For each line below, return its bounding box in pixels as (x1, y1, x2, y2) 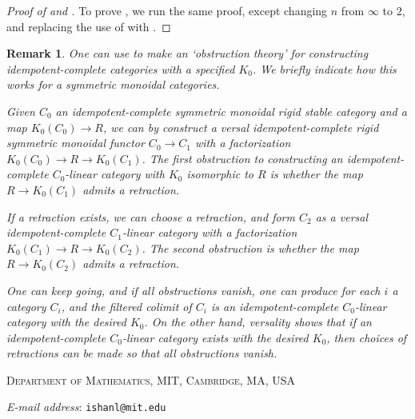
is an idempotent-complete (210, 297, 339, 314)
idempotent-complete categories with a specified (6, 60, 235, 77)
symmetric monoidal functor (6, 134, 145, 151)
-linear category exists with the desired (122, 329, 309, 345)
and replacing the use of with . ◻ (6, 18, 171, 34)
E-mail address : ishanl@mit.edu (6, 398, 166, 415)
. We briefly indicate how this (252, 60, 397, 77)
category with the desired (6, 313, 126, 330)
